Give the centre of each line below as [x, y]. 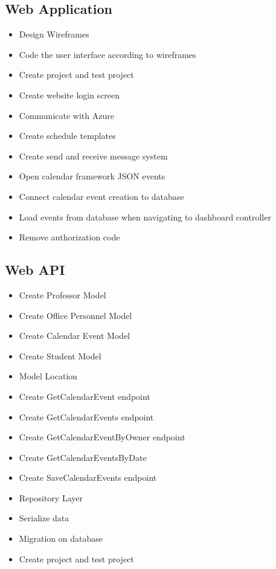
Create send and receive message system [93, 156]
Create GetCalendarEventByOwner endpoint [102, 437]
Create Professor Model [63, 294]
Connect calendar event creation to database [101, 196]
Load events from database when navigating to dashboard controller [145, 217]
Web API [35, 270]
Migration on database [61, 538]
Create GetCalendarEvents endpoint [86, 416]
